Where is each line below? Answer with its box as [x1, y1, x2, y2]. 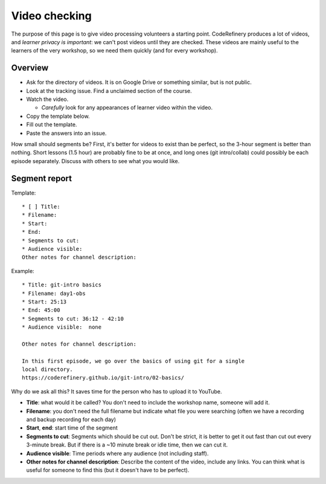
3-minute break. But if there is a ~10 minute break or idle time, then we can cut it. [26, 441, 228, 448]
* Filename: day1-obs [22, 290, 86, 297]
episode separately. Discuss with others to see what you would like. [11, 157, 180, 164]
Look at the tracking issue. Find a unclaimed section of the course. [26, 87, 193, 94]
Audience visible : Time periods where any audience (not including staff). [26, 450, 209, 457]
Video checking [11, 9, 92, 22]
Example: [11, 267, 34, 274]
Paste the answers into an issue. [26, 129, 107, 137]
